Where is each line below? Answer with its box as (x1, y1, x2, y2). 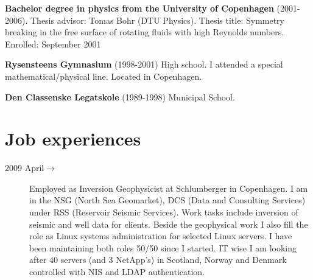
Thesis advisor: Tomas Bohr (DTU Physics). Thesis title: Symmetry (30, 13, 285, 26)
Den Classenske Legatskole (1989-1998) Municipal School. (5, 90, 235, 103)
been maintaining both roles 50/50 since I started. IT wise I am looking (29, 241, 297, 254)
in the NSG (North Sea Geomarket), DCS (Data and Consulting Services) (29, 194, 306, 206)
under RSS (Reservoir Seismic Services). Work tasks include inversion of (29, 206, 298, 219)
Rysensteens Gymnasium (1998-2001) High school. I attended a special (5, 58, 283, 71)
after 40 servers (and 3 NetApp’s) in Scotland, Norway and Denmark (29, 253, 287, 266)
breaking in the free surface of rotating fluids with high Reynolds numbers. (5, 26, 284, 38)
